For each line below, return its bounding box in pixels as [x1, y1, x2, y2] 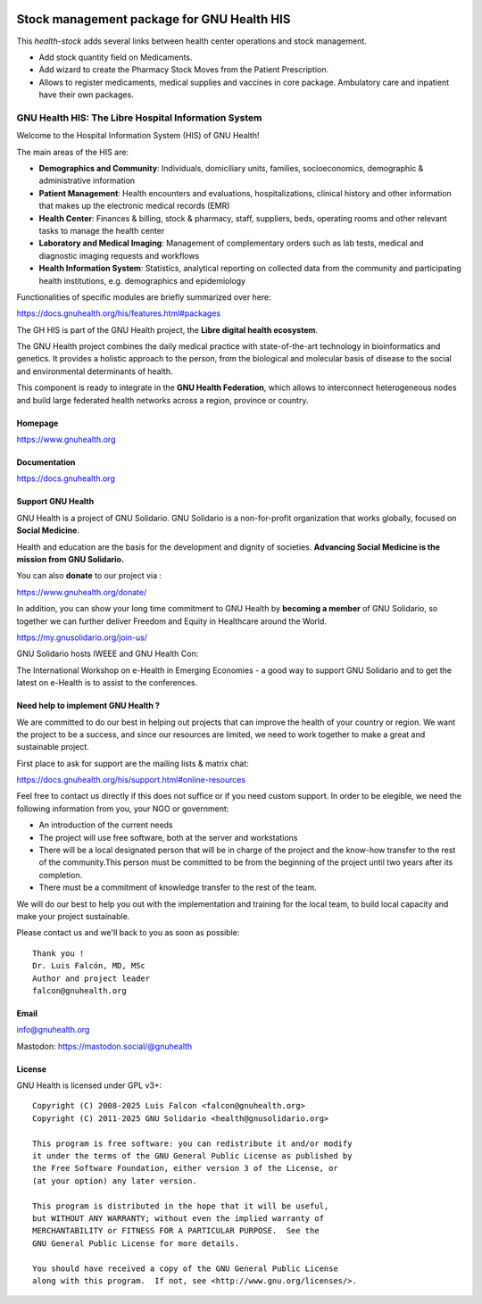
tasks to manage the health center [38, 225, 165, 236]
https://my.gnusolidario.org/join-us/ [16, 632, 147, 643]
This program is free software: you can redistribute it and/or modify [32, 1138, 353, 1149]
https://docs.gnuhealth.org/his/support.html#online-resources [16, 775, 245, 785]
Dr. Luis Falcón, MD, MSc [32, 960, 146, 971]
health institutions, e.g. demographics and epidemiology [38, 275, 245, 286]
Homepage [16, 418, 59, 428]
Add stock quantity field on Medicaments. [38, 52, 193, 62]
